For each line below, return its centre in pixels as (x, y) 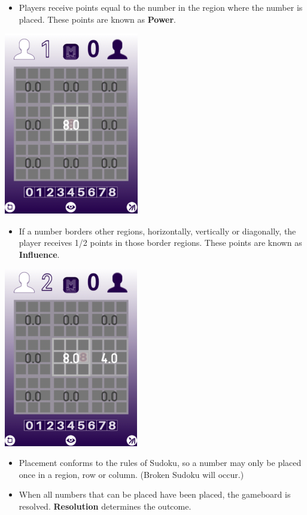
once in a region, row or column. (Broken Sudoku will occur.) (131, 474)
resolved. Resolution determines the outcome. (105, 506)
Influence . (39, 254)
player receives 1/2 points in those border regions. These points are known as (160, 243)
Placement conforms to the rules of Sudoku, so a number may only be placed (160, 463)
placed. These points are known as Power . (97, 19)
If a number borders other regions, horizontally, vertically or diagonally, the (157, 231)
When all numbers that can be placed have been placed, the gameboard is (155, 494)
